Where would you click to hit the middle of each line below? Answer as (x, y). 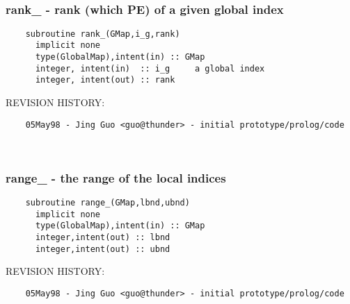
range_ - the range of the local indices (116, 177)
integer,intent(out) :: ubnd (103, 249)
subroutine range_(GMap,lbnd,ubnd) (108, 203)
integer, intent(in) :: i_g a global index (150, 68)
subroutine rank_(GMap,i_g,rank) (103, 34)
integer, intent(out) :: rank (105, 80)
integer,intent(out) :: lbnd (103, 238)
